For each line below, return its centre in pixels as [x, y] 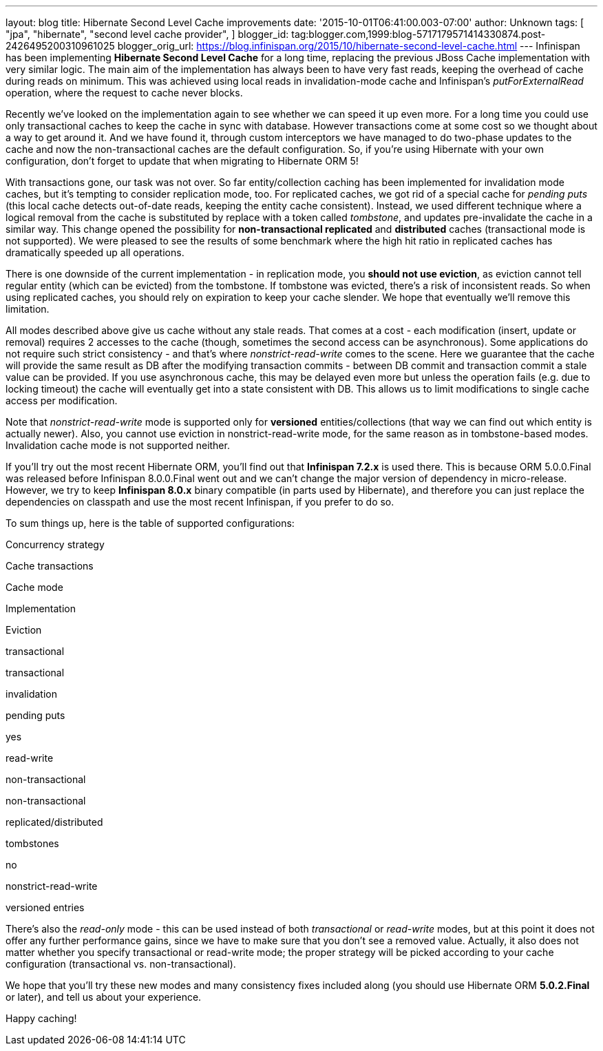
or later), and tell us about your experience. [104, 997]
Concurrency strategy [55, 544]
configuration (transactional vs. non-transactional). [121, 964]
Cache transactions [50, 566]
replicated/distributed [54, 822]
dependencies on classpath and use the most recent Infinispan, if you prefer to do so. [200, 502]
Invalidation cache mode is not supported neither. [118, 445]
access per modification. [62, 400]
